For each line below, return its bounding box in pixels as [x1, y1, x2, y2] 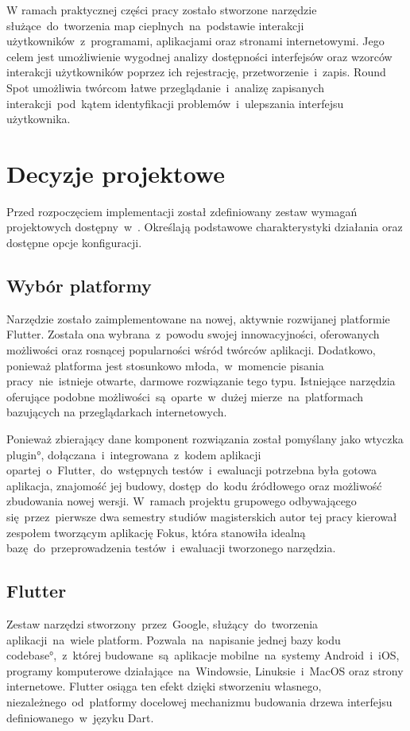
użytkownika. [6, 110, 71, 127]
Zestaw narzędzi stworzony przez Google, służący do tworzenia [6, 615, 319, 632]
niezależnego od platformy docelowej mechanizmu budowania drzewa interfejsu [6, 693, 393, 710]
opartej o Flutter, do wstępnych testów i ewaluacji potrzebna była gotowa [6, 462, 377, 478]
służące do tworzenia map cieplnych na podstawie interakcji [6, 17, 304, 33]
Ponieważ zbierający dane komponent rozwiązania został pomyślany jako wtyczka [6, 431, 404, 447]
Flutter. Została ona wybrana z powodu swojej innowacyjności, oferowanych [6, 326, 380, 342]
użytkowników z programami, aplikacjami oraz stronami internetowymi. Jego [6, 33, 385, 49]
